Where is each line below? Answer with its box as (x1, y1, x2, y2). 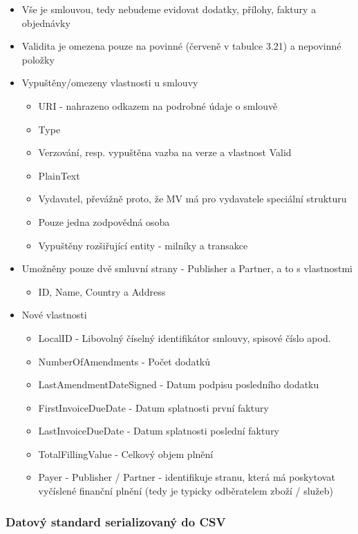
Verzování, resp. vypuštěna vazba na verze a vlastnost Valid (38, 145, 292, 160)
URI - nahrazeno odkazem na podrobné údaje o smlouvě (38, 98, 278, 113)
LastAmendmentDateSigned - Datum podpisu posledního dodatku (38, 377, 319, 392)
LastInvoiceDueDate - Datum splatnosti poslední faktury (38, 423, 280, 438)
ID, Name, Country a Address (38, 284, 166, 298)
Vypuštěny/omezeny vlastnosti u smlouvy (21, 75, 198, 90)
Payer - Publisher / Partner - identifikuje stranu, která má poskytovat (38, 470, 335, 484)
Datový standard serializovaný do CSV (6, 513, 226, 530)
